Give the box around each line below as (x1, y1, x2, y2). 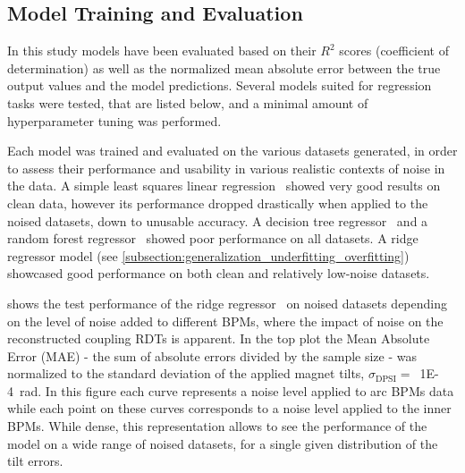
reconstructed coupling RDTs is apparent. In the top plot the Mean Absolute (7, 329, 430, 348)
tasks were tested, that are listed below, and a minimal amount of (7, 93, 368, 112)
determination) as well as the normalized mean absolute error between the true (7, 58, 441, 77)
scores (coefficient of (339, 41, 449, 60)
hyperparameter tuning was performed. (7, 111, 222, 130)
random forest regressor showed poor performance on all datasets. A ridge (7, 229, 418, 248)
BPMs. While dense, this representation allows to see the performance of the (7, 417, 427, 435)
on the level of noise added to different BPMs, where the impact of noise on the (7, 311, 444, 330)
